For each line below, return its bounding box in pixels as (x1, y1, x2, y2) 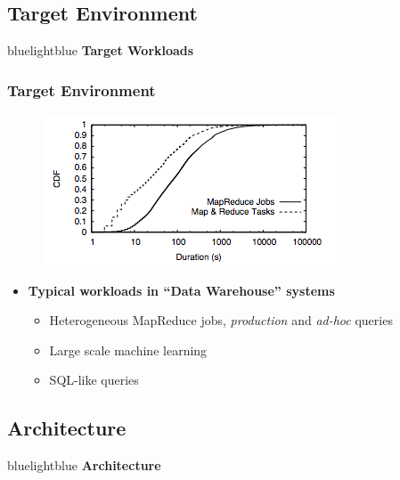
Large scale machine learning (49, 340, 208, 359)
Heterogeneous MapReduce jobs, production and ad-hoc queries (49, 311, 393, 329)
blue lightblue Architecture (7, 456, 161, 475)
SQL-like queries (49, 370, 139, 389)
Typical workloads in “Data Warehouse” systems (28, 281, 335, 299)
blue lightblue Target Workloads (7, 41, 194, 60)
